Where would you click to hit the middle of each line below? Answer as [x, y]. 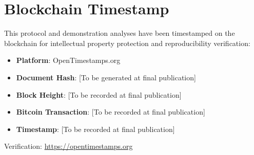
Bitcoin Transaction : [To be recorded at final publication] [111, 112]
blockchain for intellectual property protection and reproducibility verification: [127, 43]
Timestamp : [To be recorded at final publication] [95, 129]
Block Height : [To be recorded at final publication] [99, 94]
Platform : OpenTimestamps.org [68, 60]
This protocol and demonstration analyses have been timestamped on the [120, 33]
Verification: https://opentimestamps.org [69, 146]
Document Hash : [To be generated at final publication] [106, 77]
